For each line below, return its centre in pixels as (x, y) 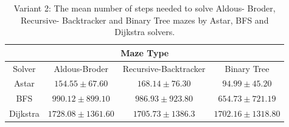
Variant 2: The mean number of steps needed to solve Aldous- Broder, (144, 8)
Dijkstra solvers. (145, 32)
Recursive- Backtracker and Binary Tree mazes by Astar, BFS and (145, 20)
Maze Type (145, 52)
